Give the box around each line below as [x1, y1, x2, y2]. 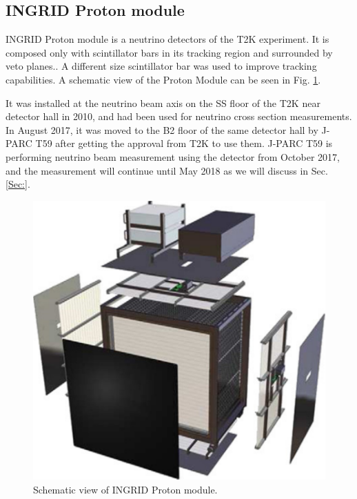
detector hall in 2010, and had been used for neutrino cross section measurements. [6, 109, 352, 124]
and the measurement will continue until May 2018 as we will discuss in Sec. [6, 163, 328, 177]
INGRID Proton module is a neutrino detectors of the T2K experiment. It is [6, 32, 329, 46]
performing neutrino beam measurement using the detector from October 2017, [6, 149, 340, 164]
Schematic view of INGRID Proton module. [33, 482, 218, 496]
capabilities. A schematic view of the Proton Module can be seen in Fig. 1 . [6, 72, 321, 86]
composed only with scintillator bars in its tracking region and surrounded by [6, 45, 333, 59]
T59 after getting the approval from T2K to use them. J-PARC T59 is [35, 136, 333, 150]
